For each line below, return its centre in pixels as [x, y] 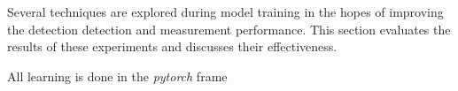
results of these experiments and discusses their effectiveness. [172, 46]
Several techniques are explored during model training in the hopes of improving [225, 11]
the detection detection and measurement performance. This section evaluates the [229, 29]
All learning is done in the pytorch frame [117, 76]
